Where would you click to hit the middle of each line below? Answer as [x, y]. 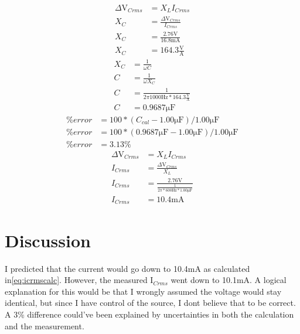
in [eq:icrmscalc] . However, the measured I [79, 280]
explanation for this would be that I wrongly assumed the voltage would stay [143, 291]
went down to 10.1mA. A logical [229, 280]
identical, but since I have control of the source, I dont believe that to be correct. [150, 303]
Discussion [48, 240]
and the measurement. [45, 326]
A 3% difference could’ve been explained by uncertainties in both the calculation [149, 314]
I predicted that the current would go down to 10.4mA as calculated [127, 268]
